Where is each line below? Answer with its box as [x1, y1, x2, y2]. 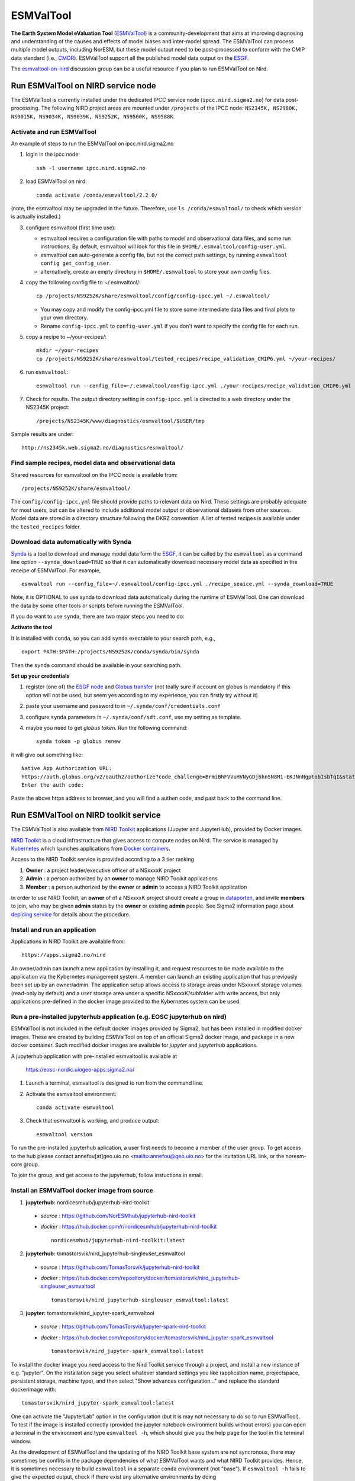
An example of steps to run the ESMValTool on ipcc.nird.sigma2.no [11, 140, 174, 147]
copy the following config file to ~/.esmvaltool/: [25, 279, 141, 286]
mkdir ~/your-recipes [36, 347, 99, 354]
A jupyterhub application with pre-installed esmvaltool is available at [11, 1052, 177, 1060]
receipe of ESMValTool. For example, [11, 566, 101, 574]
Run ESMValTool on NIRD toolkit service [11, 810, 161, 820]
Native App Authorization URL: [21, 765, 112, 772]
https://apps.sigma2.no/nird [21, 951, 106, 959]
